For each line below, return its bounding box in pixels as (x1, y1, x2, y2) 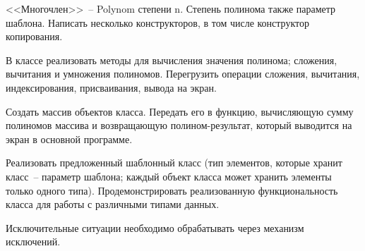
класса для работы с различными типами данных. (6, 197, 220, 212)
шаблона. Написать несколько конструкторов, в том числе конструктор (6, 15, 309, 30)
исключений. (6, 234, 61, 249)
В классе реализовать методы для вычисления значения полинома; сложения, (6, 52, 337, 67)
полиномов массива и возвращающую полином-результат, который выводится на (6, 118, 352, 133)
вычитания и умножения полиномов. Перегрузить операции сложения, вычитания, (6, 66, 360, 81)
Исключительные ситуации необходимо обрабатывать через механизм (6, 220, 304, 235)
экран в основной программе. (6, 131, 133, 146)
